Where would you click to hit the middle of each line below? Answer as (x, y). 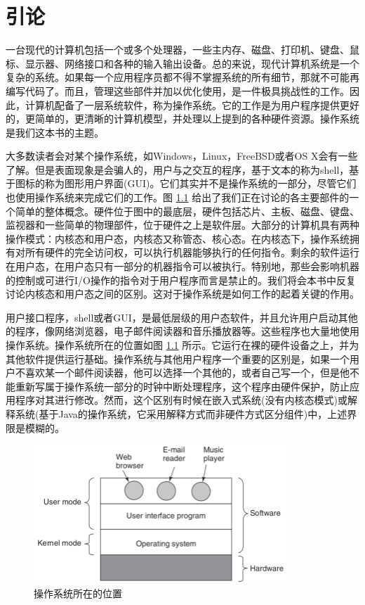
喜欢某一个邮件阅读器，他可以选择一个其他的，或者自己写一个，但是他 (187, 372)
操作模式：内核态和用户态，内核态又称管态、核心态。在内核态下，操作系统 (178, 238)
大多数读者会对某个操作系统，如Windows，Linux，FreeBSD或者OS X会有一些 (182, 156)
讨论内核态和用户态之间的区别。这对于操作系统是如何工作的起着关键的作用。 (182, 294)
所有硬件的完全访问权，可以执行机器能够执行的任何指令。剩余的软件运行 (192, 252)
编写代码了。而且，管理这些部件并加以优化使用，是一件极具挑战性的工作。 (178, 90)
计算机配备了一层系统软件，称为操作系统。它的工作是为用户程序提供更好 (192, 104)
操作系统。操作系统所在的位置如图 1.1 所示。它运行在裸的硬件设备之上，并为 (182, 345)
